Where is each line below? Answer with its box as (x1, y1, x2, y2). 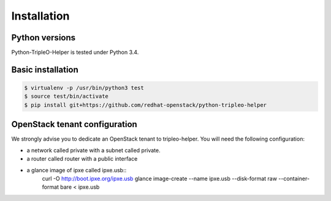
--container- (278, 175, 310, 182)
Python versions (11, 32, 76, 43)
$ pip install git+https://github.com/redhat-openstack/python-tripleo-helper (24, 101, 267, 108)
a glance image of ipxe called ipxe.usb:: (26, 166, 127, 174)
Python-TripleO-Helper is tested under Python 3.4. (11, 49, 139, 56)
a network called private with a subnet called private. (26, 147, 161, 154)
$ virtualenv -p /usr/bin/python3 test (24, 84, 144, 92)
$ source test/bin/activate (24, 93, 108, 100)
